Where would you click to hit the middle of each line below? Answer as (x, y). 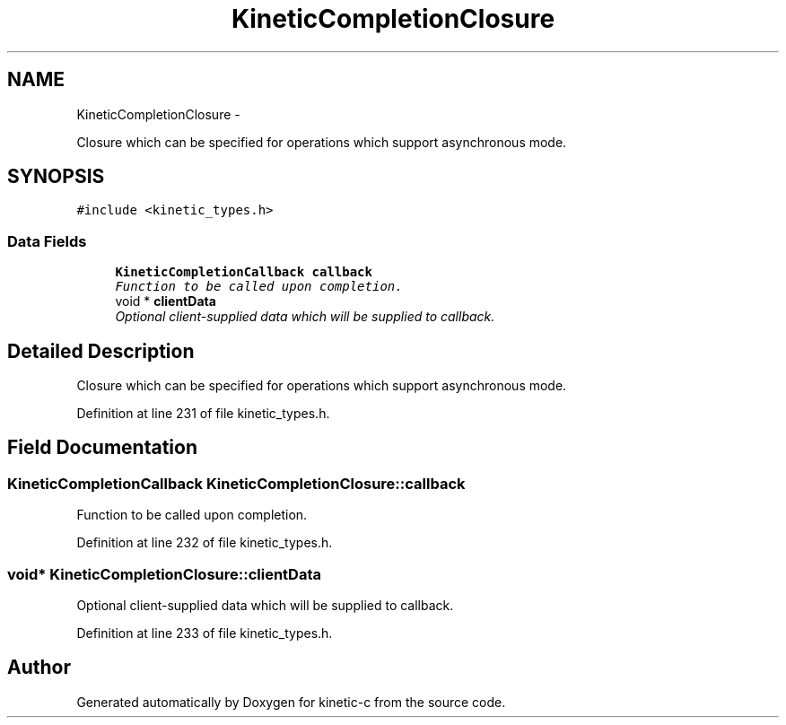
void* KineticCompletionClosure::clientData (164, 574)
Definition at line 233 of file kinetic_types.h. (205, 633)
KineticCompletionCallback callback (244, 272)
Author (39, 668)
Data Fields (47, 241)
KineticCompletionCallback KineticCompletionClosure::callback (236, 483)
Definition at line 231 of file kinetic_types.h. (203, 414)
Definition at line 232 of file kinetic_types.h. (205, 543)
